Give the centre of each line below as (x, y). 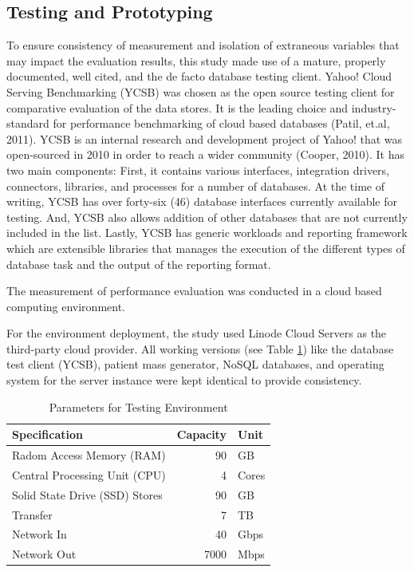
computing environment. (66, 306)
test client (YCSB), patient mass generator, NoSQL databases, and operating (195, 364)
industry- (374, 107)
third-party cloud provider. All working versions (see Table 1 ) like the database (200, 348)
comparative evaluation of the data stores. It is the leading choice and (177, 107)
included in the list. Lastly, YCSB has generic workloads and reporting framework (207, 233)
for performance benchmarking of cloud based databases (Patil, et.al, (221, 123)
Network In (39, 534)
